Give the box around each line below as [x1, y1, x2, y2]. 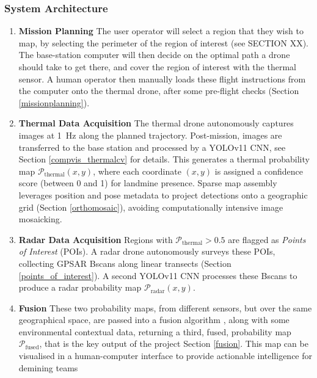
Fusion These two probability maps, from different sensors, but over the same [18, 301, 312, 314]
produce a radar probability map [18, 281, 142, 294]
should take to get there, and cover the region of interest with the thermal [18, 60, 296, 73]
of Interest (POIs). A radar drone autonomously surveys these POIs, [18, 245, 275, 258]
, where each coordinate [93, 164, 181, 177]
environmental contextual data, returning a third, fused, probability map [18, 325, 291, 338]
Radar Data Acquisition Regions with [18, 233, 173, 245]
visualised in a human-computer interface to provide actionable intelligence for [18, 349, 313, 362]
